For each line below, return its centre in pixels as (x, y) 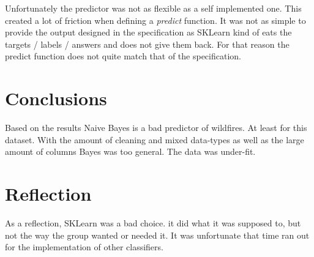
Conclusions (56, 98)
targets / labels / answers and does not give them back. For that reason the (147, 44)
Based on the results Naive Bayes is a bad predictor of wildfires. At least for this (156, 128)
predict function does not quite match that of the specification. (123, 56)
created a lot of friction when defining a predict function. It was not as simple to (155, 20)
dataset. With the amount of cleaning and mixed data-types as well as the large (155, 139)
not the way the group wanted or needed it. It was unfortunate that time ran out (157, 235)
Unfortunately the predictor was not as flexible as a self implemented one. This (153, 8)
